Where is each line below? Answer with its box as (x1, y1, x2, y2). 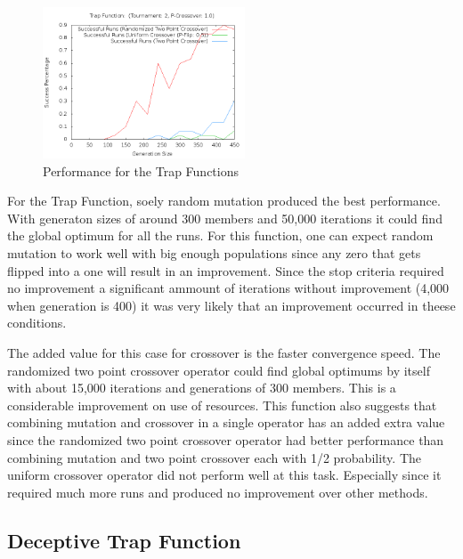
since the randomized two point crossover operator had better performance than (7, 430, 444, 449)
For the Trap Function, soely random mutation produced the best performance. (7, 191, 441, 210)
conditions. (7, 313, 67, 332)
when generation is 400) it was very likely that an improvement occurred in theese (7, 296, 456, 314)
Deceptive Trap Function (7, 526, 241, 554)
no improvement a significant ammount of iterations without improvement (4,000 (7, 279, 450, 297)
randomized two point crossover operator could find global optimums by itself (7, 361, 430, 379)
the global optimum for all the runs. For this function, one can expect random (7, 226, 434, 245)
